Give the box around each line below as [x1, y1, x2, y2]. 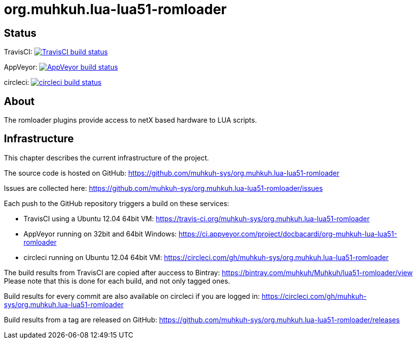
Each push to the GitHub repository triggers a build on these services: [4, 199, 229, 208]
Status [4, 26, 37, 39]
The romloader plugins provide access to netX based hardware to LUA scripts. [4, 116, 257, 125]
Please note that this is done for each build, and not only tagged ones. [4, 276, 230, 285]
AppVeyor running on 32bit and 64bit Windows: [24, 229, 177, 238]
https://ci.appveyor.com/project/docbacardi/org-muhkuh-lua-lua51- [178, 229, 397, 238]
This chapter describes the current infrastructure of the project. [4, 153, 209, 162]
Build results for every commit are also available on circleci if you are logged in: [4, 291, 260, 300]
